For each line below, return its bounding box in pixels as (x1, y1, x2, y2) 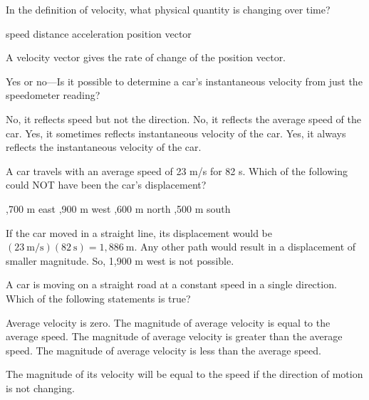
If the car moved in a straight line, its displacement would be (6, 225, 273, 240)
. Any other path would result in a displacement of (134, 239, 356, 254)
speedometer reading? (6, 88, 100, 102)
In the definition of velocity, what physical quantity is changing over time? (6, 2, 331, 16)
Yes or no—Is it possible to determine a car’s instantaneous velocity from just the (6, 73, 363, 88)
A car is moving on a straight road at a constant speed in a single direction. (6, 277, 337, 292)
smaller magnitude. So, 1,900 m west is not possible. (6, 253, 234, 268)
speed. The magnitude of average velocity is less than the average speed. (6, 342, 321, 357)
